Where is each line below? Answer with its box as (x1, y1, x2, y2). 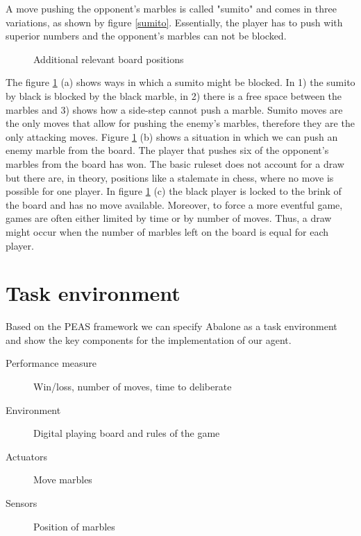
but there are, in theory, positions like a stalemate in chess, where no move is (6, 170, 334, 184)
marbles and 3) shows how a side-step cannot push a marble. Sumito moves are (6, 102, 343, 116)
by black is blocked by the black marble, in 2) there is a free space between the (6, 88, 342, 103)
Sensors (6, 495, 37, 510)
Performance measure (6, 356, 97, 370)
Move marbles (33, 472, 92, 487)
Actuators (6, 449, 48, 463)
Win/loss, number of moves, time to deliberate (33, 379, 232, 393)
